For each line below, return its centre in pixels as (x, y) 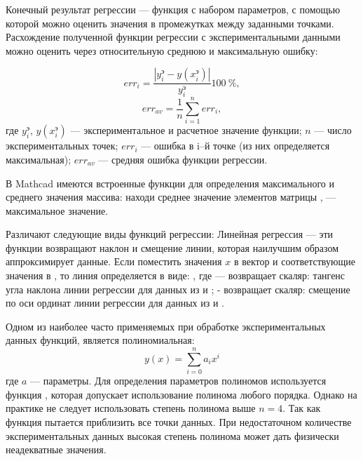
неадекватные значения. (56, 449)
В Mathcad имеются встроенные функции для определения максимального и (170, 183)
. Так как (302, 408)
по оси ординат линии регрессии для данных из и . (115, 303)
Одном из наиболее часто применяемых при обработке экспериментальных (166, 326)
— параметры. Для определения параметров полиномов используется (178, 381)
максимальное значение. (57, 210)
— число (333, 130)
